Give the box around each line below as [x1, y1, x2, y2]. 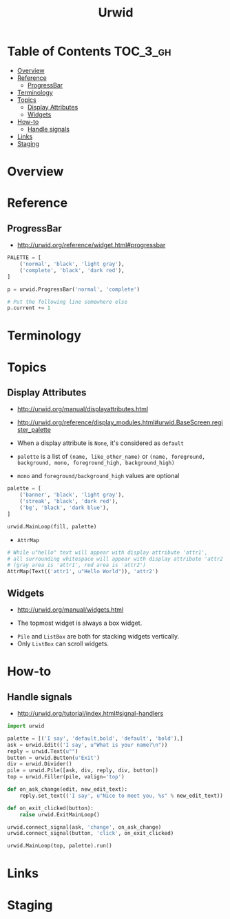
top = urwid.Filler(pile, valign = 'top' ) [7, 774, 125, 781]
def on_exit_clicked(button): [7, 805, 94, 812]
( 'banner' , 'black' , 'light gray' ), [19, 491, 125, 499]
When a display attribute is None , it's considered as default [17, 439, 185, 447]
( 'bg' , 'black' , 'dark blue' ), [19, 504, 109, 511]
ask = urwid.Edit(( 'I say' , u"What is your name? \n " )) [7, 741, 168, 748]
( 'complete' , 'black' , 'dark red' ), [19, 267, 125, 273]
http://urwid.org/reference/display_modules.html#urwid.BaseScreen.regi [17, 418, 223, 426]
